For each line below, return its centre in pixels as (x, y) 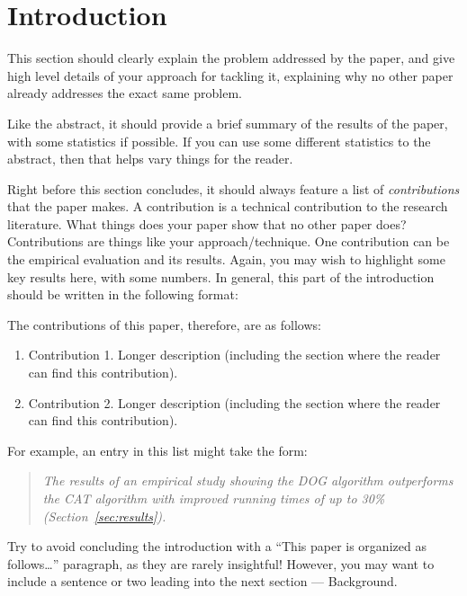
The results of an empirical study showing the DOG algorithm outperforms (248, 480)
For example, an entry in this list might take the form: (157, 450)
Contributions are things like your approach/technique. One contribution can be (229, 241)
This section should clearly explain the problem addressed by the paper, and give (231, 58)
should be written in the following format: (123, 294)
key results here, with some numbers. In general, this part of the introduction (221, 276)
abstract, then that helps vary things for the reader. (150, 159)
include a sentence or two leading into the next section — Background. (202, 581)
